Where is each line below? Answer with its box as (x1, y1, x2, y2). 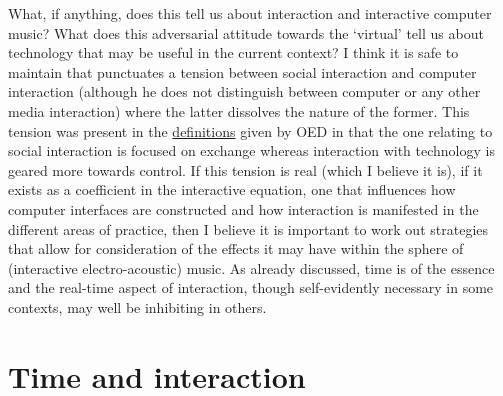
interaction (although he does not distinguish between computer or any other (8, 81, 481, 102)
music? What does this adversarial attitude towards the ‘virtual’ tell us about (8, 22, 484, 43)
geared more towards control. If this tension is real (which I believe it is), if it (8, 159, 483, 180)
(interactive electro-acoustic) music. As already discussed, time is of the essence (8, 257, 495, 278)
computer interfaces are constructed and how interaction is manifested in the (8, 198, 479, 219)
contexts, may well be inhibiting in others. (8, 296, 267, 317)
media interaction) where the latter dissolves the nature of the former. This (8, 100, 470, 121)
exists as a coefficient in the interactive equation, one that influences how (8, 179, 456, 200)
